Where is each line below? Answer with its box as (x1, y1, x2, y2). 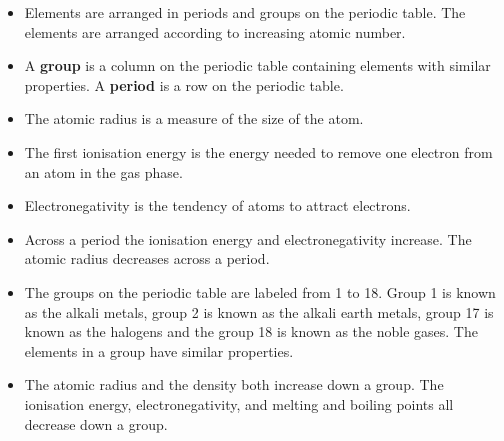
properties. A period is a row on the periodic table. (24, 74, 344, 95)
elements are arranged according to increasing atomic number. (24, 21, 406, 42)
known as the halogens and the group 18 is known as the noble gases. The (24, 321, 478, 342)
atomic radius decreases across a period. (24, 248, 270, 269)
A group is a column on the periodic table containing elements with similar (24, 55, 491, 76)
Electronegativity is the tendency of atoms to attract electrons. (24, 195, 411, 216)
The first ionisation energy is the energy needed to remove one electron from (24, 141, 493, 162)
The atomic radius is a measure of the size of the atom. (24, 108, 364, 129)
